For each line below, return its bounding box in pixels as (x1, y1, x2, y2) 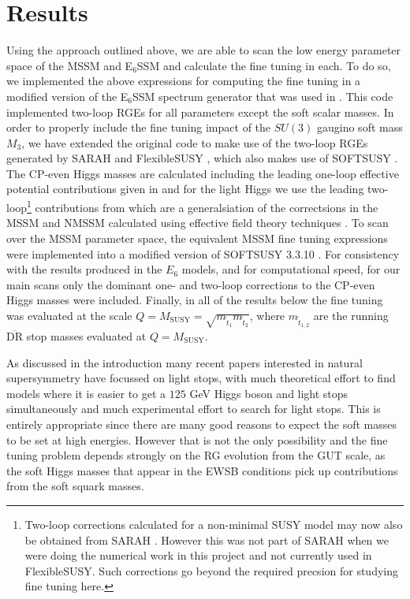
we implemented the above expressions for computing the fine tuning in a (6, 73, 361, 89)
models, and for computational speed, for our (181, 261, 401, 277)
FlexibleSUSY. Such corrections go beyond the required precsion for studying (24, 562, 399, 579)
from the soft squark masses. (6, 478, 144, 494)
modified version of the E (6, 87, 129, 104)
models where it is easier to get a (6, 385, 166, 401)
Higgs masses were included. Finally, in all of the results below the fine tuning (6, 292, 383, 308)
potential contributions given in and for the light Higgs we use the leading (6, 180, 364, 197)
